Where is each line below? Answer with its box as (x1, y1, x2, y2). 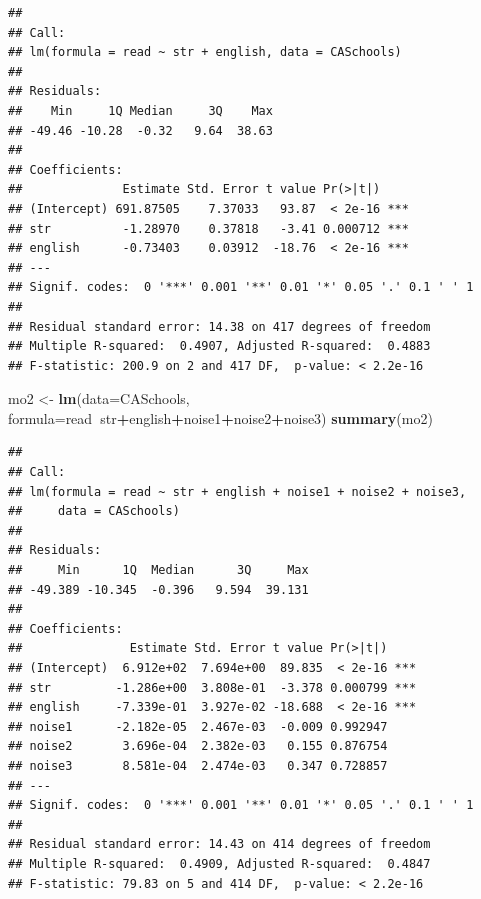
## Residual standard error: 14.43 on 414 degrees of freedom (8, 837, 431, 852)
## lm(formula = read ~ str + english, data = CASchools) (8, 45, 402, 60)
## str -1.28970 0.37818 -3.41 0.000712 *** (8, 221, 409, 236)
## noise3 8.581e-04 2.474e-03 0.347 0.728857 (8, 758, 388, 773)
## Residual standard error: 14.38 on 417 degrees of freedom (8, 319, 431, 334)
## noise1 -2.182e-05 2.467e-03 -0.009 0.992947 (8, 719, 388, 734)
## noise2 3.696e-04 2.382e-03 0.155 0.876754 (8, 739, 388, 754)
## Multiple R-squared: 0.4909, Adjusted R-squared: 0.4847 (8, 856, 431, 871)
